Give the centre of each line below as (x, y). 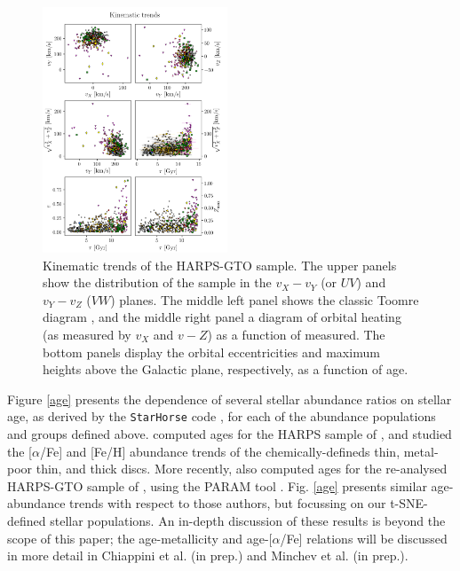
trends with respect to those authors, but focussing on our (228, 503)
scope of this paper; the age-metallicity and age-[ (140, 538)
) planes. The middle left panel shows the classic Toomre (265, 299)
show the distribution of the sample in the (157, 282)
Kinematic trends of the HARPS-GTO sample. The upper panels (220, 265)
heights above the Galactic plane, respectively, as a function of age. (226, 369)
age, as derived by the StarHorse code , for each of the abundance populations (222, 416)
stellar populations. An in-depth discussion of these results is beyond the (248, 520)
